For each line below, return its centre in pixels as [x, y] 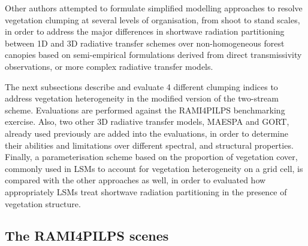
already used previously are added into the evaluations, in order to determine [147, 133]
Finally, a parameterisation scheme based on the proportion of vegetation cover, [151, 157]
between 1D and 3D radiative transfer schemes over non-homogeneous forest [145, 43]
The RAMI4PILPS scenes [87, 236]
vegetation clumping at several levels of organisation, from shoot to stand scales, [153, 19]
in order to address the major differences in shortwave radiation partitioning [145, 31]
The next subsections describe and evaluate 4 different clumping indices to [141, 86]
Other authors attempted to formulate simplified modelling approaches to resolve [154, 8]
